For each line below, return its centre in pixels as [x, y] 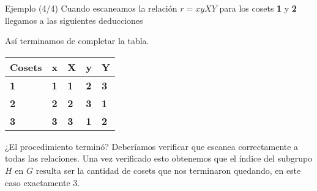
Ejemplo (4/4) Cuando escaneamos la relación [91, 8]
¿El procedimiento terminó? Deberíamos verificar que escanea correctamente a [152, 146]
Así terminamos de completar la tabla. [77, 41]
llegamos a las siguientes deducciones [74, 20]
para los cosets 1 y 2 [258, 8]
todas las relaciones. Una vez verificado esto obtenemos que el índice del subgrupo [159, 158]
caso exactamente [38, 182]
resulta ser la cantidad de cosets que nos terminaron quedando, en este [168, 170]
